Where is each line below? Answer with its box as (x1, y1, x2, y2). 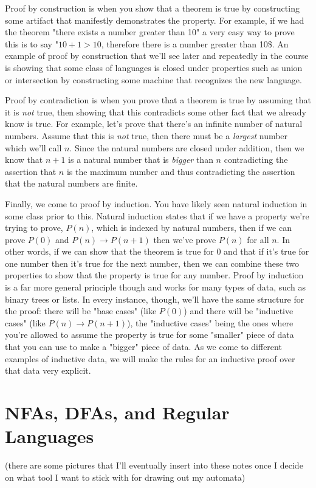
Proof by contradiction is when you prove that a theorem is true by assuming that (5, 94, 311, 106)
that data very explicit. (5, 364, 91, 377)
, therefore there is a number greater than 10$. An (101, 37, 289, 50)
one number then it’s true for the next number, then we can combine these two (5, 256, 300, 269)
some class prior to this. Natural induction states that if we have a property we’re (5, 209, 309, 222)
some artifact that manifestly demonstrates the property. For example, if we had (5, 13, 304, 26)
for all (247, 233, 269, 246)
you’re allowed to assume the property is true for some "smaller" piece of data (5, 328, 294, 341)
